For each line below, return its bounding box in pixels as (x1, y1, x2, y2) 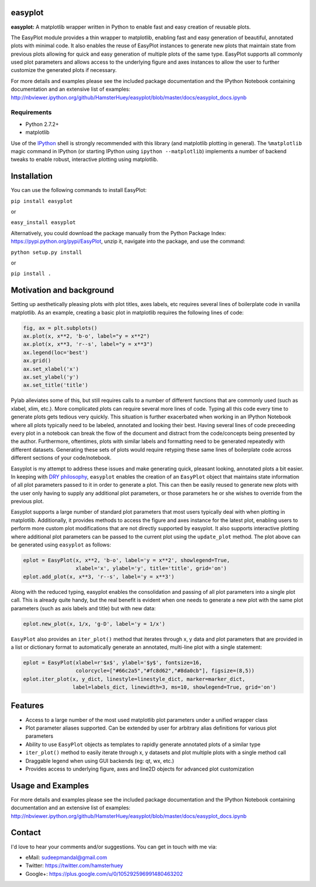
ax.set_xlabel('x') (23, 366, 79, 372)
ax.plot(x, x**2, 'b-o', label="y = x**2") (23, 333, 150, 339)
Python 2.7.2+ (25, 121, 59, 128)
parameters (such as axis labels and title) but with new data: (11, 604, 156, 611)
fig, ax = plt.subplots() (23, 325, 98, 331)
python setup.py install (11, 249, 82, 256)
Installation (11, 171, 53, 181)
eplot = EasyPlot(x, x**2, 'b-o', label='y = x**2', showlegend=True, (23, 557, 231, 563)
